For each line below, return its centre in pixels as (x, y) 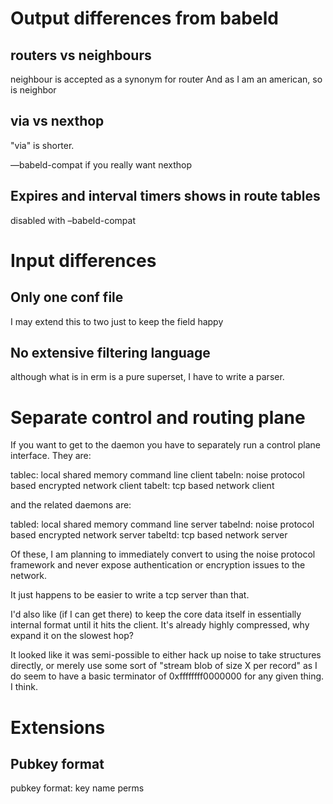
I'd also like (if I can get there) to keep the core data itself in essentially (156, 614)
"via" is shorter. (42, 145)
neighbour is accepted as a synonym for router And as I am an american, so (166, 79)
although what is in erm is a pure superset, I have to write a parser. (147, 377)
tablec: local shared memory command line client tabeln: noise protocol (157, 475)
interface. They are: (51, 456)
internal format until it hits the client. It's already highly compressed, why (160, 625)
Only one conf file (67, 297)
